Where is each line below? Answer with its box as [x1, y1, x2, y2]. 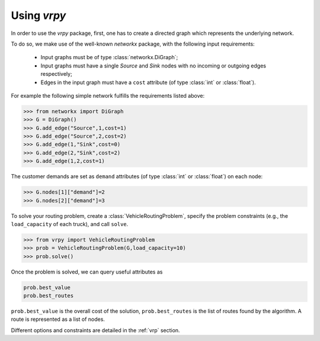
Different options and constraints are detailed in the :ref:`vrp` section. [11, 326, 180, 334]
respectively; [40, 70, 72, 78]
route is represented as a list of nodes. [11, 316, 105, 323]
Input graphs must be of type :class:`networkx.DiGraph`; [40, 54, 178, 61]
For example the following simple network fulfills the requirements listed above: [11, 92, 204, 99]
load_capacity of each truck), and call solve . [11, 220, 129, 227]
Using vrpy [11, 9, 66, 22]
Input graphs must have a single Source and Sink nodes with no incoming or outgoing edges [40, 62, 267, 69]
